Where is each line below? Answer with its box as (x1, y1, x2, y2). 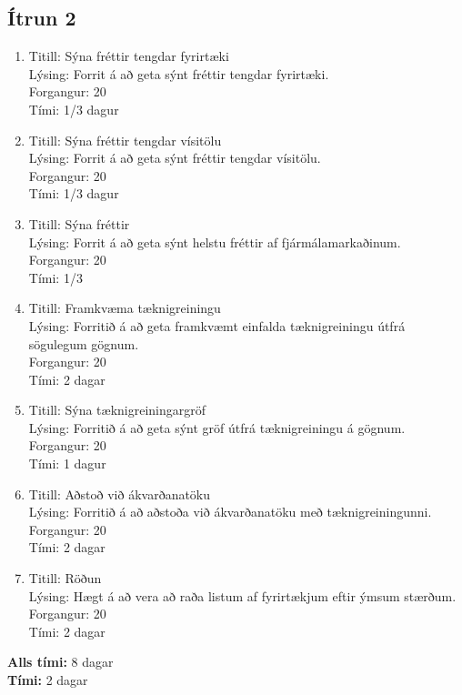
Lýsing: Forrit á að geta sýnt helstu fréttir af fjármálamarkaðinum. (28, 232, 401, 251)
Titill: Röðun (28, 569, 102, 588)
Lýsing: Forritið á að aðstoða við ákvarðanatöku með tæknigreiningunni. (28, 502, 432, 521)
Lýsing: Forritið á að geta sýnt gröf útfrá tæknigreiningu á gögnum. (28, 418, 406, 437)
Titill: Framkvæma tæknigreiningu (28, 298, 221, 317)
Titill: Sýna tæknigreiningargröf (28, 400, 206, 419)
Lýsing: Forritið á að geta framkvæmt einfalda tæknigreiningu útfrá (28, 316, 406, 335)
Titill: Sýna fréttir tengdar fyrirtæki (28, 46, 229, 65)
